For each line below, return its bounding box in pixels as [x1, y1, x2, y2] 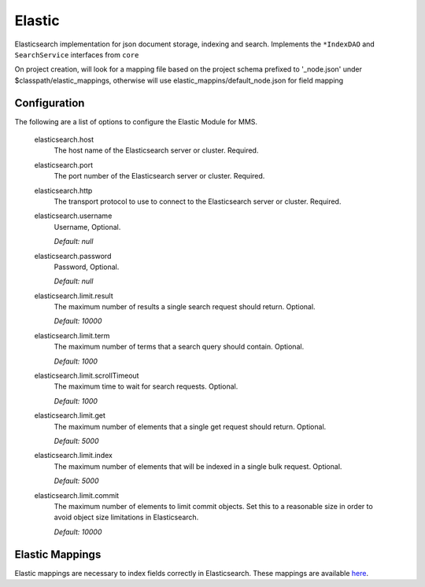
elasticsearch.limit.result [34, 291, 113, 301]
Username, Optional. [54, 222, 121, 231]
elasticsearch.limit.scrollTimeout [34, 371, 139, 381]
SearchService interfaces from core [14, 50, 139, 59]
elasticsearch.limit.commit [34, 490, 120, 500]
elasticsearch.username [34, 211, 113, 220]
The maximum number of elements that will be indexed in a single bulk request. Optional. [54, 461, 342, 471]
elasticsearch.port [34, 160, 94, 169]
